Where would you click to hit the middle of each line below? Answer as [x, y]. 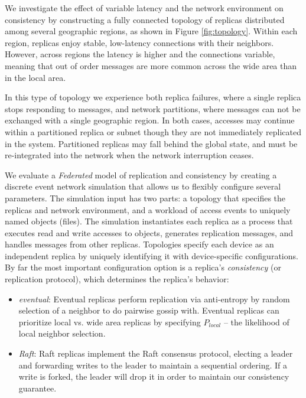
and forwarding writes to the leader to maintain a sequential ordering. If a [153, 365]
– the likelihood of [256, 322]
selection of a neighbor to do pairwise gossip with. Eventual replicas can [149, 310]
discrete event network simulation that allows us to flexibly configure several [143, 186]
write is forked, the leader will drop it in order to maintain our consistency [154, 376]
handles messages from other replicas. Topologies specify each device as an [139, 244]
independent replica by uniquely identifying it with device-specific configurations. [152, 255]
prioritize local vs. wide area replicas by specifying [110, 322]
